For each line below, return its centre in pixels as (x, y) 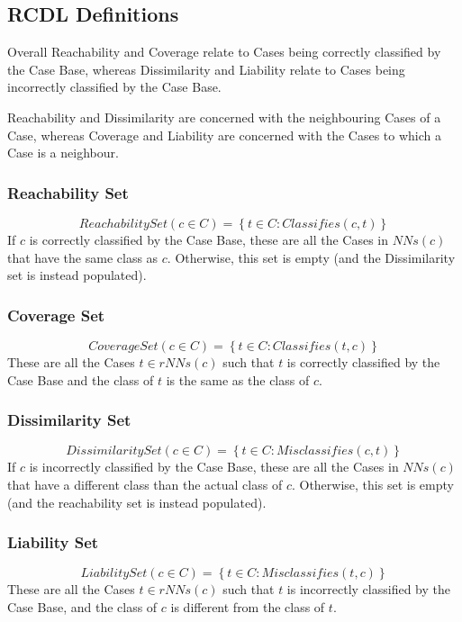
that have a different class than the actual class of (145, 484)
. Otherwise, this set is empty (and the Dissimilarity (311, 257)
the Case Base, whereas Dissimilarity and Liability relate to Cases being (206, 69)
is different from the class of (248, 606)
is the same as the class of (238, 379)
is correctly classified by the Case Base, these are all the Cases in (208, 239)
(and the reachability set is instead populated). (137, 502)
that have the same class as (83, 257)
